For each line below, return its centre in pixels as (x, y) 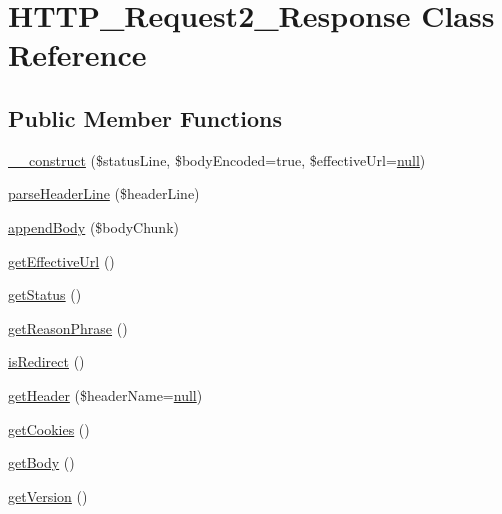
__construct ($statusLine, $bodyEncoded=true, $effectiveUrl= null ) (217, 159)
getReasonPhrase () (68, 327)
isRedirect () (46, 361)
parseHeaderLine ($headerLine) (104, 193)
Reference (77, 54)
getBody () (41, 462)
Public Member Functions (145, 117)
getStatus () (45, 294)
